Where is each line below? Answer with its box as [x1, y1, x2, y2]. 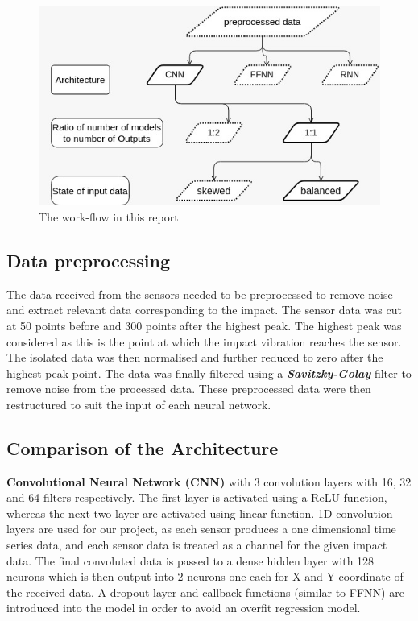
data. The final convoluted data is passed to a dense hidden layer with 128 [6, 552, 375, 569]
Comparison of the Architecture [6, 435, 279, 460]
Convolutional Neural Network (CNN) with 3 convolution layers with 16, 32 [6, 473, 412, 490]
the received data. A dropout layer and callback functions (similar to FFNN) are [6, 583, 404, 600]
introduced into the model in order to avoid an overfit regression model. [6, 599, 361, 616]
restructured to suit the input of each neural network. [6, 395, 271, 412]
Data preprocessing [6, 247, 171, 272]
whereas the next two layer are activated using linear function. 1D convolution [6, 504, 393, 521]
